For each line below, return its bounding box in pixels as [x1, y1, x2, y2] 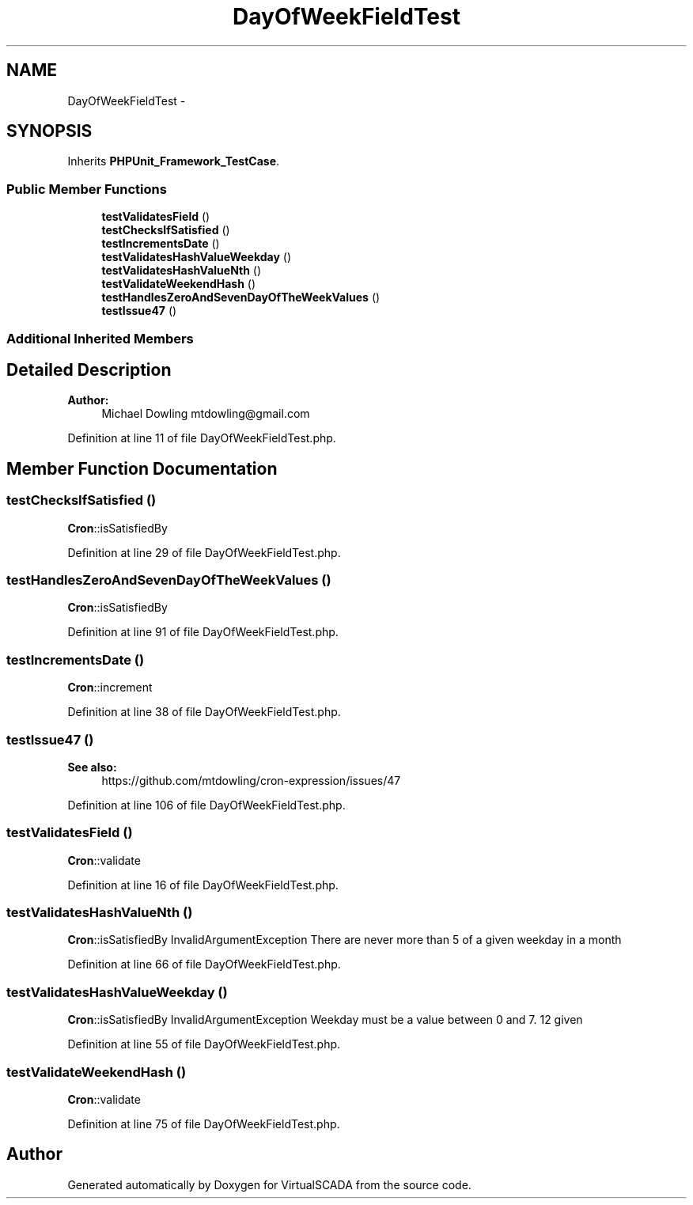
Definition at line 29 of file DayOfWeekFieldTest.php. [67, 545, 341, 559]
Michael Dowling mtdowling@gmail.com [101, 407, 310, 421]
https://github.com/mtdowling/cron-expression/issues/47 [101, 773, 401, 787]
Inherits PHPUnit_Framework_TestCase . [67, 154, 280, 169]
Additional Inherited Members [6, 330, 194, 347]
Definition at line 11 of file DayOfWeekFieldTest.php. [67, 431, 336, 445]
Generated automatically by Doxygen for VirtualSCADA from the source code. [67, 1177, 471, 1192]
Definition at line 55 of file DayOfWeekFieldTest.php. [67, 1037, 341, 1052]
